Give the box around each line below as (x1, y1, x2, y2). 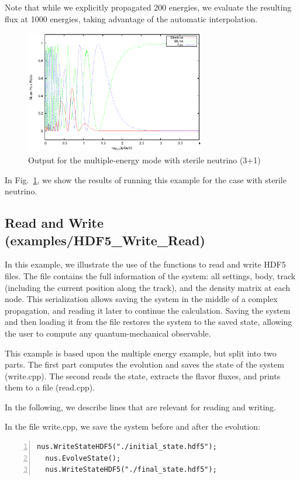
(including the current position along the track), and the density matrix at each (5, 281, 291, 293)
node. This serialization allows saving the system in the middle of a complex (5, 293, 278, 305)
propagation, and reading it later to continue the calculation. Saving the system (5, 304, 291, 316)
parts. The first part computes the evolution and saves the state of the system (5, 358, 284, 371)
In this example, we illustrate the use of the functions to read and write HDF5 (5, 258, 286, 270)
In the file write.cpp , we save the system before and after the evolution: (5, 420, 261, 433)
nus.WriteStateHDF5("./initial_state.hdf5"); (37, 443, 217, 451)
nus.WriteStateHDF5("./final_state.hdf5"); (45, 465, 217, 474)
